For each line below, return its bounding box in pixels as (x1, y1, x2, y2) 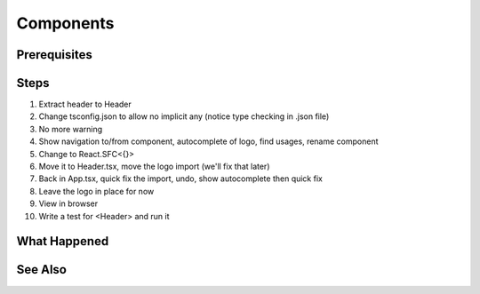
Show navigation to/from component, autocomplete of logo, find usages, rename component (38, 136, 379, 147)
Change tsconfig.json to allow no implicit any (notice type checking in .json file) (38, 111, 330, 122)
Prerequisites (16, 47, 92, 62)
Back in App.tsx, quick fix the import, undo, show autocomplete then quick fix (38, 173, 324, 184)
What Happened (16, 234, 109, 249)
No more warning (38, 123, 103, 134)
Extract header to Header (38, 99, 132, 110)
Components (16, 13, 115, 33)
